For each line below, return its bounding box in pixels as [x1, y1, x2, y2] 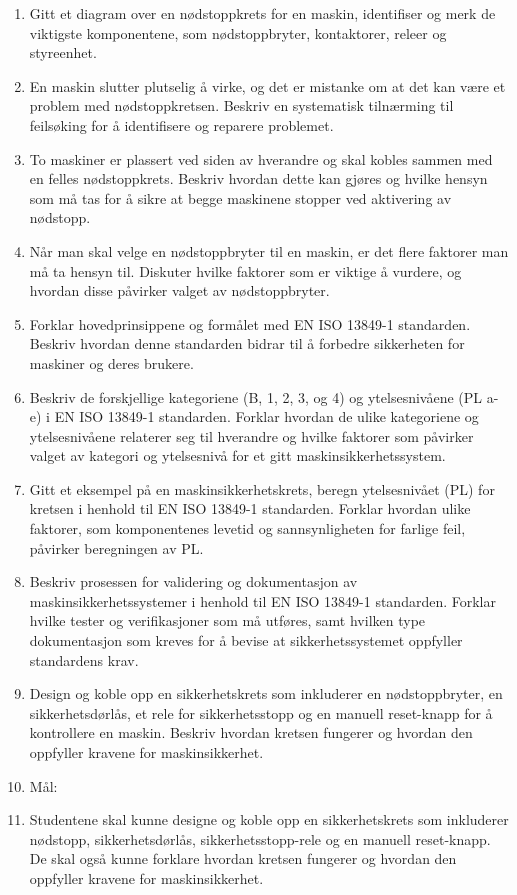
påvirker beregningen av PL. [29, 537, 204, 558]
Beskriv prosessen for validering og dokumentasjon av [29, 571, 358, 592]
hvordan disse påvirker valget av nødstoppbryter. [29, 280, 330, 301]
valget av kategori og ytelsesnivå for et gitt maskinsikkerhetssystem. [29, 445, 446, 466]
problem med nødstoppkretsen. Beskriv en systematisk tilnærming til [29, 95, 454, 116]
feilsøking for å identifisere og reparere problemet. [29, 114, 334, 135]
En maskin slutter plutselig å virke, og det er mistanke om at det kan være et [29, 75, 506, 96]
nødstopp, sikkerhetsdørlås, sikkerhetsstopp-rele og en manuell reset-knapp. [29, 828, 491, 849]
